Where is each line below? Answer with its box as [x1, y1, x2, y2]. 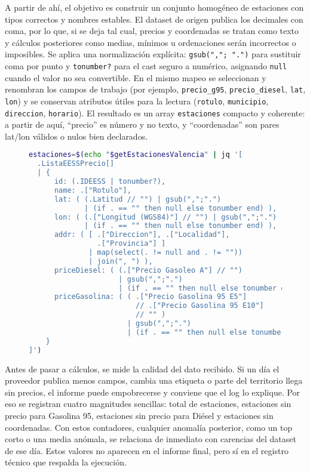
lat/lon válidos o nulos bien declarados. [5, 129, 148, 142]
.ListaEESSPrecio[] [37, 159, 115, 168]
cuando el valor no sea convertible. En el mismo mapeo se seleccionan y [5, 71, 266, 84]
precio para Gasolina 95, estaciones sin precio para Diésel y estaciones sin [5, 409, 274, 421]
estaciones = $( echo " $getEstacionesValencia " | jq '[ [29, 150, 243, 159]
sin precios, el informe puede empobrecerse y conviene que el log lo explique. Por [5, 385, 300, 398]
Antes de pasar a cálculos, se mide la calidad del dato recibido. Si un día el [5, 362, 280, 375]
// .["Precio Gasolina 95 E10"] [135, 301, 264, 310]
